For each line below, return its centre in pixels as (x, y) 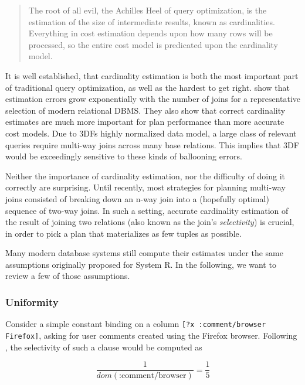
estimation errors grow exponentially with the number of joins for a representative (153, 99)
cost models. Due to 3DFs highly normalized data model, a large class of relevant (151, 133)
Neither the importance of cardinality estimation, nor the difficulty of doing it (145, 176)
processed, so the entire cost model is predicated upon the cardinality (153, 44)
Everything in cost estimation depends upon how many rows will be (150, 33)
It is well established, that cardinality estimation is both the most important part (152, 75)
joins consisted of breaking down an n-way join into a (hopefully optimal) (137, 198)
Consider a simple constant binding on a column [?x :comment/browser (136, 324)
